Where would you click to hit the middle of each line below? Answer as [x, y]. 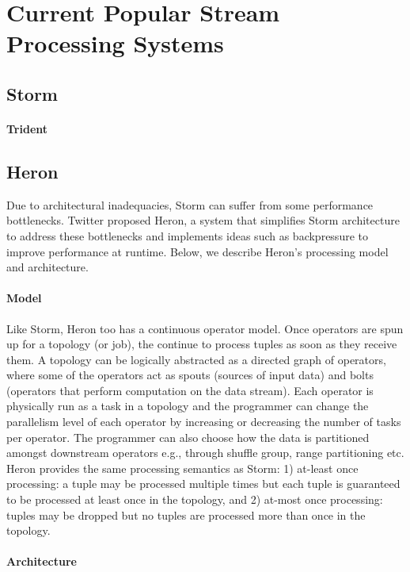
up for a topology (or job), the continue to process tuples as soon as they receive [202, 344]
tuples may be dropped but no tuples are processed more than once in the [186, 514]
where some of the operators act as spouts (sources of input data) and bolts [190, 375]
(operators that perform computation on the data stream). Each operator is [190, 390]
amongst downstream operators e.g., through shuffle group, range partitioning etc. [205, 453]
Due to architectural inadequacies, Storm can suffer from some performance [190, 204]
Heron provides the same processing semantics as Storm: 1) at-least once [182, 468]
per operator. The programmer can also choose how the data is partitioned [188, 437]
